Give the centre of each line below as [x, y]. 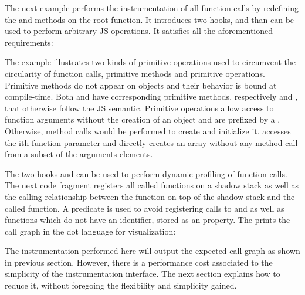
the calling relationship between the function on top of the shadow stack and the [150, 196]
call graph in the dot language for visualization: [90, 231]
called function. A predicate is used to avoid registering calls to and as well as [145, 208]
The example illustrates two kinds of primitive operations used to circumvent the [150, 62]
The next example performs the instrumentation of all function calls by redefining [152, 8]
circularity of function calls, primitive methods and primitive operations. [135, 73]
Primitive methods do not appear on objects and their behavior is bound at [141, 85]
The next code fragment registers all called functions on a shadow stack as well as [152, 185]
